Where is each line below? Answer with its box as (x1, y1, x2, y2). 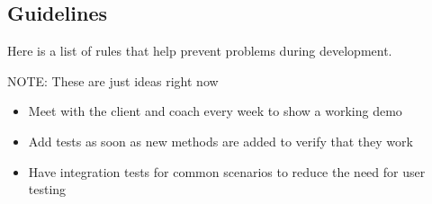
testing (28, 180, 67, 199)
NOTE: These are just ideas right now (7, 71, 219, 90)
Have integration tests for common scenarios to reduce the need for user (28, 162, 426, 181)
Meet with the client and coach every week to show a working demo (28, 102, 402, 120)
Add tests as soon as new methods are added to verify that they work (28, 131, 413, 150)
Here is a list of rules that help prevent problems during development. (7, 41, 392, 60)
